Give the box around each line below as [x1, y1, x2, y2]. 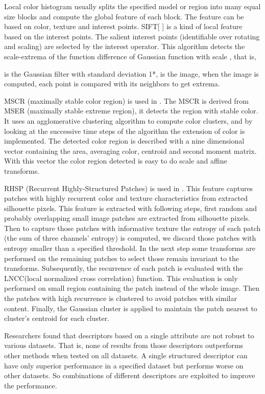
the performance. [4, 380, 57, 390]
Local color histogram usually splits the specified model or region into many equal [4, 1, 261, 11]
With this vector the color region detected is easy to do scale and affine [4, 155, 227, 166]
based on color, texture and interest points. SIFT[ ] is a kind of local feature [4, 21, 243, 32]
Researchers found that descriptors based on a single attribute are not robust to [4, 330, 254, 340]
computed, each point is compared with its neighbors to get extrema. [4, 78, 220, 89]
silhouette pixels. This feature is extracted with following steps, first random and [4, 202, 257, 213]
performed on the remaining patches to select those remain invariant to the [4, 252, 239, 263]
